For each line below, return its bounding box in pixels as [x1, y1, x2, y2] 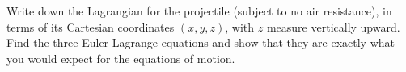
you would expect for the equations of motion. [6, 49, 235, 66]
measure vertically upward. [266, 18, 400, 35]
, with [225, 18, 255, 35]
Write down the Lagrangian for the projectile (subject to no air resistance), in [6, 2, 392, 19]
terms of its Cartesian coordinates [6, 18, 175, 35]
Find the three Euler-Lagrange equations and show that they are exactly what [6, 34, 395, 51]
